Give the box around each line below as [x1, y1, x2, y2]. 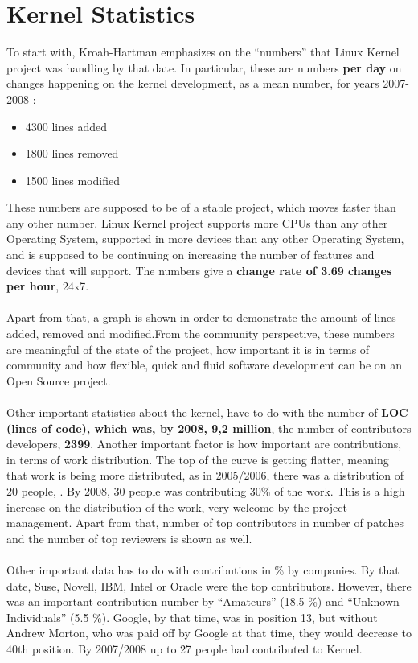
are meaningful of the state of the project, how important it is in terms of [6, 340, 370, 357]
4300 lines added [25, 117, 107, 134]
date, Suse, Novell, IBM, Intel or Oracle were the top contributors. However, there [6, 577, 412, 594]
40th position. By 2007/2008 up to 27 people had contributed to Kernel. [6, 640, 363, 657]
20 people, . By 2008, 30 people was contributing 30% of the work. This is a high [6, 482, 405, 499]
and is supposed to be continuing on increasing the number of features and [6, 246, 375, 263]
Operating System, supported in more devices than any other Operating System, [6, 230, 404, 247]
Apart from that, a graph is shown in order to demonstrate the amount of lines [6, 309, 396, 326]
